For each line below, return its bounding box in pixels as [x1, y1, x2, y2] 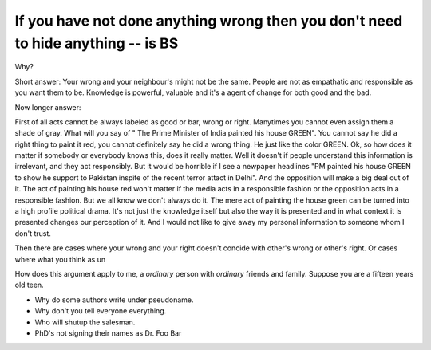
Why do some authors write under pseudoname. [34, 295, 194, 305]
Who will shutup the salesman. [34, 317, 136, 327]
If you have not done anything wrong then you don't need [14, 12, 403, 29]
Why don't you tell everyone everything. [34, 306, 167, 316]
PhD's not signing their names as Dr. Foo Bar [34, 328, 182, 338]
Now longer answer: [14, 102, 81, 112]
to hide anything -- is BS [14, 34, 179, 52]
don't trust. [14, 228, 52, 238]
